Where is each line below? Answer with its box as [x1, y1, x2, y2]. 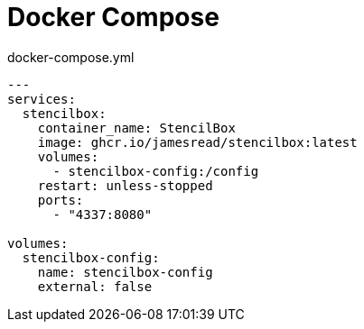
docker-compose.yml [7, 49, 135, 65]
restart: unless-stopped [37, 178, 213, 193]
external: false [37, 279, 153, 294]
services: [7, 91, 76, 106]
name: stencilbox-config [37, 264, 213, 279]
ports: [37, 192, 84, 207]
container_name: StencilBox [37, 120, 236, 135]
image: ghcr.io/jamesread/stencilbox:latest [37, 134, 358, 150]
